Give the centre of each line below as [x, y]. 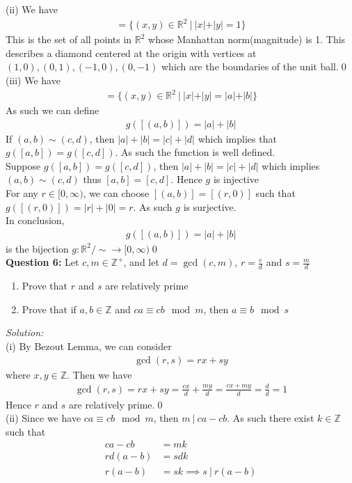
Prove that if [49, 309]
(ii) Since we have [43, 418]
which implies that [237, 138]
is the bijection [37, 248]
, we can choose [116, 193]
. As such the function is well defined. [195, 152]
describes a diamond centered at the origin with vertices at [131, 53]
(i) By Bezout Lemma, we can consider [89, 346]
